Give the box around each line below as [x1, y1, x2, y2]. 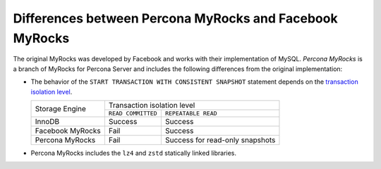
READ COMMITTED [108, 109, 158, 117]
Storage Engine [35, 104, 86, 113]
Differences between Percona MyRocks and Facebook [13, 11, 338, 26]
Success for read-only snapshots [164, 134, 276, 144]
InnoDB [35, 116, 60, 126]
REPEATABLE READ [164, 109, 218, 117]
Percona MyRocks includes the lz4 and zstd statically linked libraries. [30, 149, 236, 157]
